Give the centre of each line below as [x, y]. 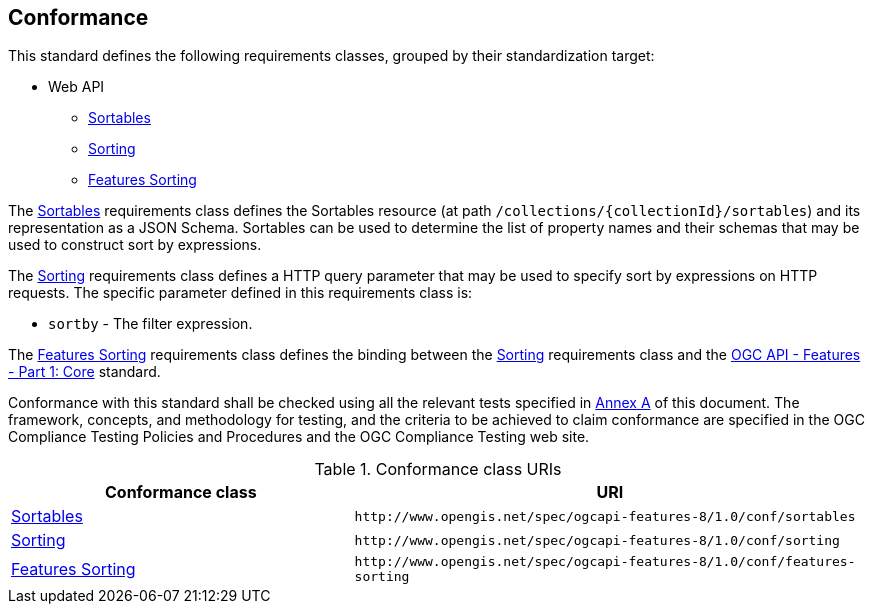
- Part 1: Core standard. [84, 372]
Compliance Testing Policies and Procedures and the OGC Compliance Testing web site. [299, 437]
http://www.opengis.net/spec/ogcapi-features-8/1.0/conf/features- [605, 562]
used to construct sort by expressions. [135, 245]
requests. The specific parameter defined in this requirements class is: [240, 293]
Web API [76, 87]
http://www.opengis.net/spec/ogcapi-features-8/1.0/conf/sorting [597, 540]
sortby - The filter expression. [150, 324]
